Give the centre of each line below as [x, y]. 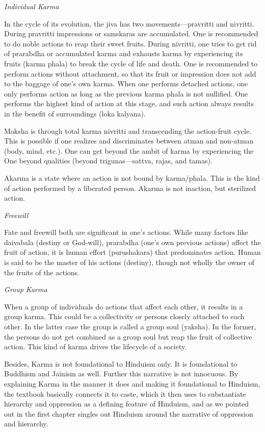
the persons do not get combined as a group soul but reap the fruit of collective [128, 336]
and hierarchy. [26, 424]
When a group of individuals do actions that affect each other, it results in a [124, 306]
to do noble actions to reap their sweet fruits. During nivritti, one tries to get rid [130, 43]
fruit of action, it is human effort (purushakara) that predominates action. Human [132, 252]
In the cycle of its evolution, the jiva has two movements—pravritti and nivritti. [129, 23]
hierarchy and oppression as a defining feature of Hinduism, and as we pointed [127, 404]
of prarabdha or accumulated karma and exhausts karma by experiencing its [124, 53]
